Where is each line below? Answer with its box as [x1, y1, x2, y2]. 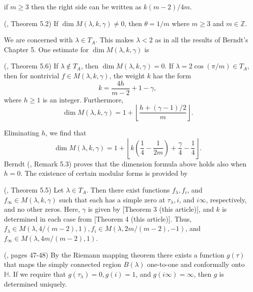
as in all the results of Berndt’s [155, 34, 248, 45]
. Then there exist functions [86, 185, 170, 195]
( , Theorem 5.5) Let [4, 185, 64, 195]
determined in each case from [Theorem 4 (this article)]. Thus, [4, 213, 192, 224]
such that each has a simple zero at [59, 194, 166, 204]
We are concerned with [4, 34, 73, 45]
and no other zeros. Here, [4, 204, 80, 214]
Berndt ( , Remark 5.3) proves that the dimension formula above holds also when [4, 158, 247, 168]
